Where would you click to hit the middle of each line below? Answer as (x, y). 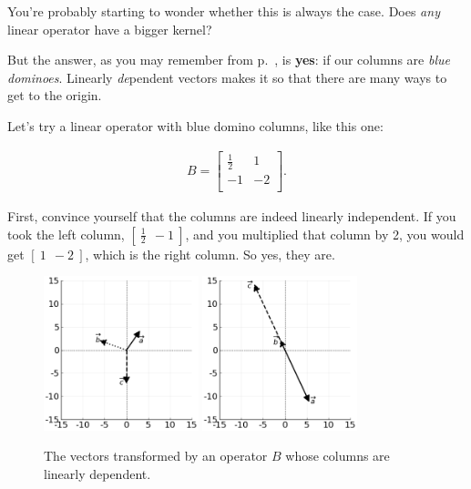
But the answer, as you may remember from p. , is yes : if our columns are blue (229, 60)
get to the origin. (55, 95)
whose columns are (338, 456)
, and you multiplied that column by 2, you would (325, 234)
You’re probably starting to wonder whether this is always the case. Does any (224, 11)
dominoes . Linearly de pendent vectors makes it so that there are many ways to (227, 77)
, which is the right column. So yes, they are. (210, 254)
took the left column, (66, 234)
